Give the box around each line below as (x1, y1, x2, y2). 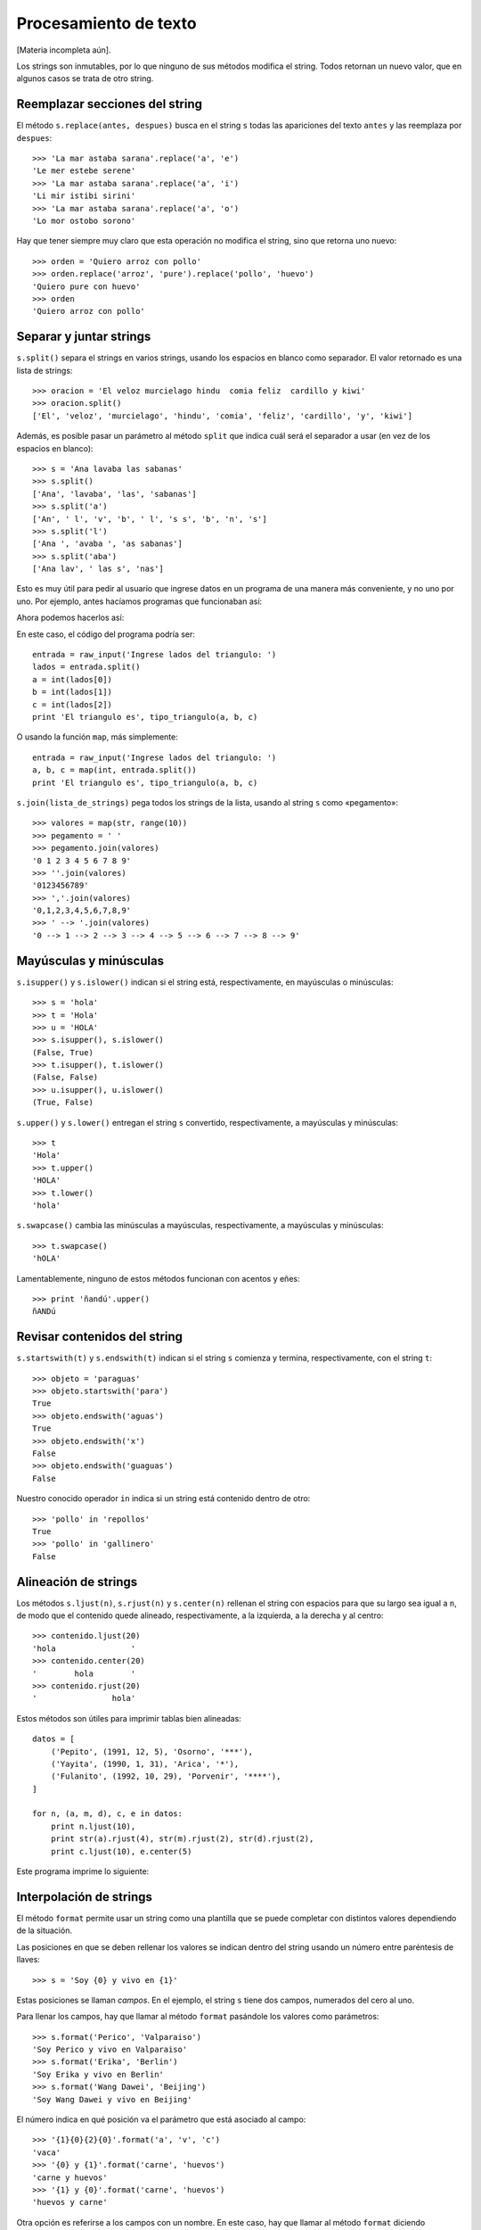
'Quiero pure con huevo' (32, 281, 141, 292)
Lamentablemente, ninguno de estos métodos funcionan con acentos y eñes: (16, 1273, 300, 1284)
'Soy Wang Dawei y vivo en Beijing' (32, 2094, 192, 2104)
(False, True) (32, 1047, 94, 1057)
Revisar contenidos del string (16, 1329, 183, 1344)
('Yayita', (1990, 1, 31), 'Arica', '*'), (50, 1758, 240, 1769)
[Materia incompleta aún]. (16, 45, 111, 55)
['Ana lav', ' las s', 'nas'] (32, 564, 165, 574)
